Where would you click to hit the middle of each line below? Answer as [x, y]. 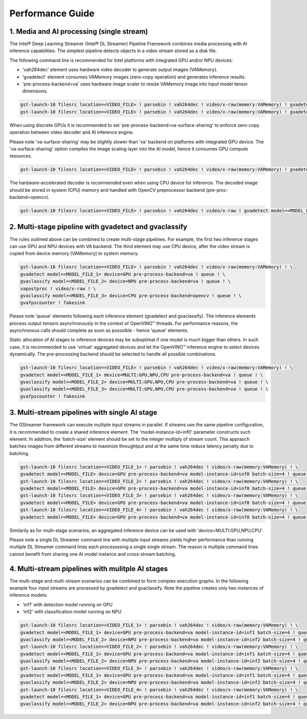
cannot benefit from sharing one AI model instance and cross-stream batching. [93, 554]
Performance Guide [52, 13]
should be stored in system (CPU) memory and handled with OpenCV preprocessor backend [107, 190]
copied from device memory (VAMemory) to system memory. [74, 254]
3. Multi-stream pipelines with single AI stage [83, 412]
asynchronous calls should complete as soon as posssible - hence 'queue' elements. [99, 330]
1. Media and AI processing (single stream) [79, 31]
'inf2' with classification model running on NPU [72, 612]
